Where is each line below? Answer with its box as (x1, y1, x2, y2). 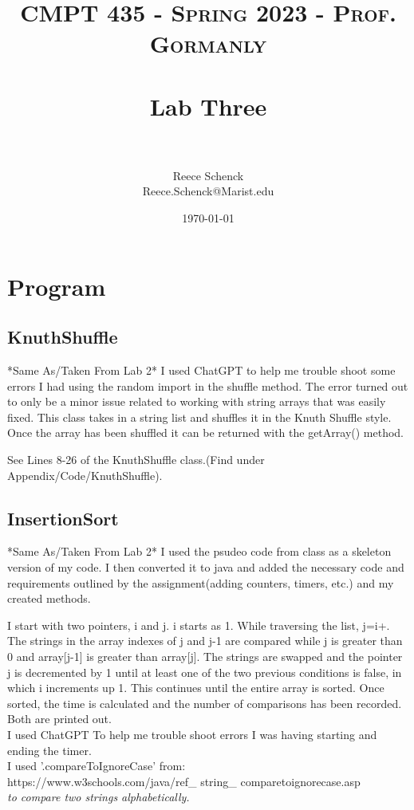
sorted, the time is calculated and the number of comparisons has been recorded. (7, 694, 402, 711)
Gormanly (149, 27, 267, 60)
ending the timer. (7, 741, 92, 758)
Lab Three (149, 89, 267, 122)
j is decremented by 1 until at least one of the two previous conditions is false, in (7, 663, 402, 680)
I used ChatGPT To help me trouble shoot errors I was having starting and (7, 725, 377, 742)
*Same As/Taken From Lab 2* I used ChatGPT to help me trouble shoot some (7, 362, 396, 379)
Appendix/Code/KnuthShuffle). (7, 466, 163, 483)
